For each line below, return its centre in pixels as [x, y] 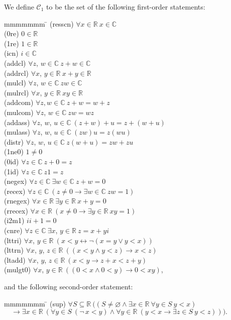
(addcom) [19, 102]
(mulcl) [15, 83]
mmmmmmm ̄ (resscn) [39, 23]
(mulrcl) [17, 92]
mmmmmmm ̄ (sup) [35, 303]
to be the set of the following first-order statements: [126, 7]
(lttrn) [14, 250]
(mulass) [17, 132]
